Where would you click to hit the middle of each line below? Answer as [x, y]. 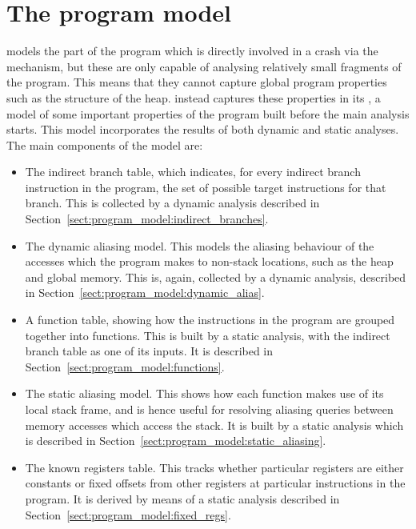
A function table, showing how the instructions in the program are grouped [210, 320]
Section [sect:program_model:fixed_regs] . [128, 514]
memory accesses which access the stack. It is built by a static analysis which [214, 425]
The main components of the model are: [105, 144]
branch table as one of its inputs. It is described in [149, 351]
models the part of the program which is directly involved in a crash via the [192, 51]
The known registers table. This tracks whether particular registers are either [214, 467]
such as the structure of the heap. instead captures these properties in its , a [194, 97]
